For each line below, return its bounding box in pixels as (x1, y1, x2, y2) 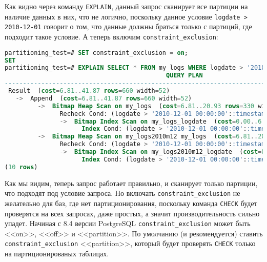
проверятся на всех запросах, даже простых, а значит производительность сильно (5, 208, 260, 218)
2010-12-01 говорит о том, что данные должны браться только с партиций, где (5, 21, 252, 32)
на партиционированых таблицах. (5, 248, 109, 259)
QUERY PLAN (166, 72, 203, 79)
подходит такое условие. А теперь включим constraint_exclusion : (5, 31, 218, 42)
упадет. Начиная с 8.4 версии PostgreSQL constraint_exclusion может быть (5, 218, 251, 229)
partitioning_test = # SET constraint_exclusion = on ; (5, 49, 189, 56)
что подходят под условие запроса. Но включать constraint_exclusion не (5, 188, 240, 198)
